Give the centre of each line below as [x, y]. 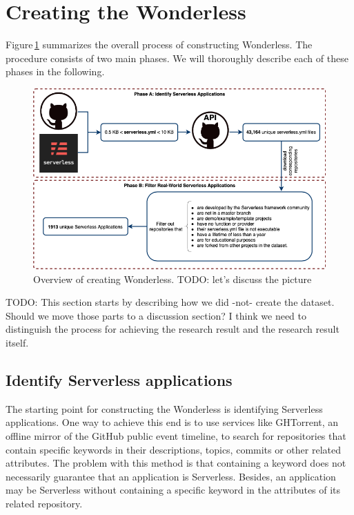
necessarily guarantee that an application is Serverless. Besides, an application [171, 476]
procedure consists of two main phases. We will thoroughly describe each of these [177, 58]
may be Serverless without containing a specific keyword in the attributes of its [173, 490]
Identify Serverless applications [119, 379]
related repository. [44, 503]
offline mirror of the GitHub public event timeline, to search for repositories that [176, 435]
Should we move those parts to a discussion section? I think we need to [156, 315]
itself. [17, 342]
